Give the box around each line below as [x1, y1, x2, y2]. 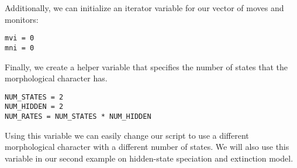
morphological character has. [5, 72, 108, 84]
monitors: [5, 13, 39, 25]
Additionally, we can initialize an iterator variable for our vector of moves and [5, 2, 284, 13]
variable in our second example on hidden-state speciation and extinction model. [5, 152, 293, 164]
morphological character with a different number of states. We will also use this [5, 140, 289, 153]
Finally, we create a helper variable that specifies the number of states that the [5, 60, 288, 73]
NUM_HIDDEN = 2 [5, 102, 64, 111]
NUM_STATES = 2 [5, 92, 64, 101]
